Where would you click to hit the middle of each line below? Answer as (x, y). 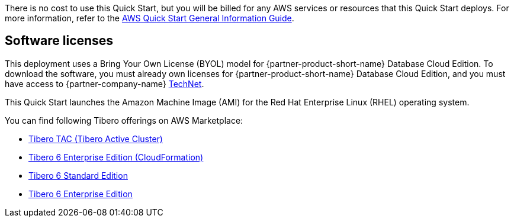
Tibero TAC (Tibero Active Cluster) (96, 139)
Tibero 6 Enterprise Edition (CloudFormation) (116, 157)
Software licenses (59, 41)
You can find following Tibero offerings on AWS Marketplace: (124, 120)
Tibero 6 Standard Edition (78, 175)
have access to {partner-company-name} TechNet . (105, 83)
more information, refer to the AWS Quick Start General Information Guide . (150, 18)
